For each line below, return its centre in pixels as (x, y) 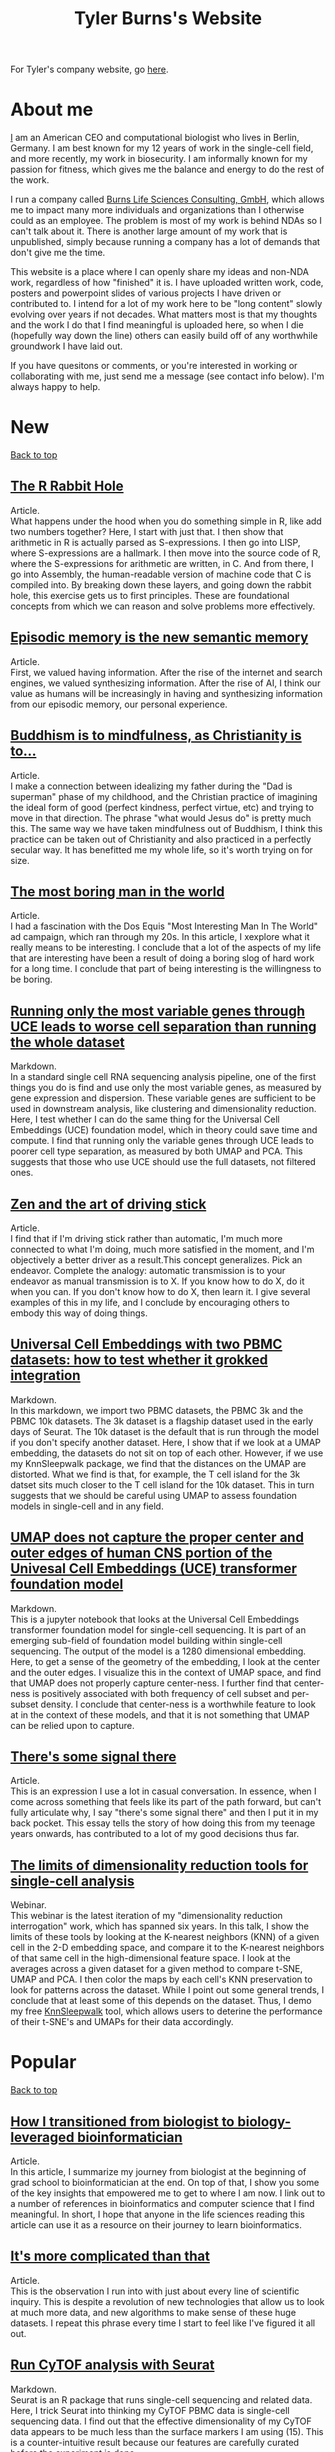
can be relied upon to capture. (72, 1725)
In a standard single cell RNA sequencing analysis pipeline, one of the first (163, 1077)
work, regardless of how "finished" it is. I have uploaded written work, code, (167, 283)
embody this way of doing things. (79, 1313)
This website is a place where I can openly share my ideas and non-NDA (160, 272)
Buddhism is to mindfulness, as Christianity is (156, 735)
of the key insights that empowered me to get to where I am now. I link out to (168, 2193)
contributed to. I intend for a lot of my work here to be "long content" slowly (166, 304)
